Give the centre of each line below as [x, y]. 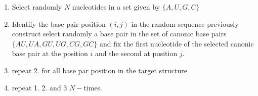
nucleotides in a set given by [116, 7]
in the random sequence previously [185, 23]
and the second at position [136, 53]
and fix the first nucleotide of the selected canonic [177, 43]
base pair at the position [50, 53]
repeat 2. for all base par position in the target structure [100, 70]
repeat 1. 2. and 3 [39, 87]
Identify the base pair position [59, 23]
